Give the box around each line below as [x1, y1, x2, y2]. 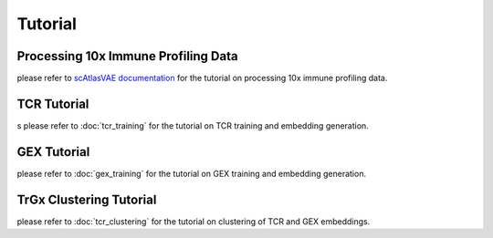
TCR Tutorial [16, 96, 89, 111]
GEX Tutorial [16, 144, 90, 160]
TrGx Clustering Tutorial [16, 191, 157, 207]
